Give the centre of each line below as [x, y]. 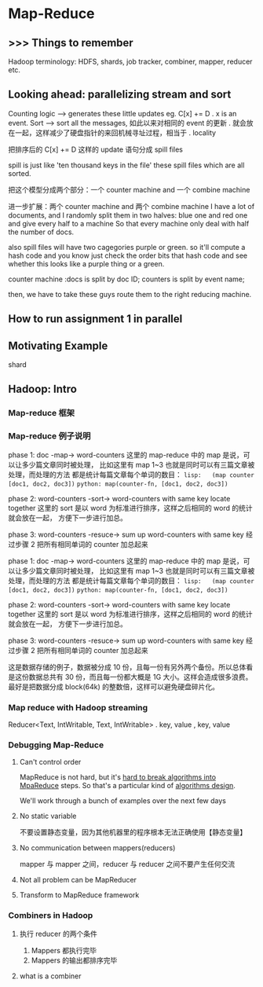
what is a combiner [50, 976]
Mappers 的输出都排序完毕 [74, 960]
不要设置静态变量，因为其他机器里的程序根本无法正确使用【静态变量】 [133, 832]
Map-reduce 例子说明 [49, 436]
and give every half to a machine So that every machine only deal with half [129, 223]
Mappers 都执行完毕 [64, 950]
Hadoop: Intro [42, 389]
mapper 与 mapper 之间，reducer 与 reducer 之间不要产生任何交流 [127, 864]
